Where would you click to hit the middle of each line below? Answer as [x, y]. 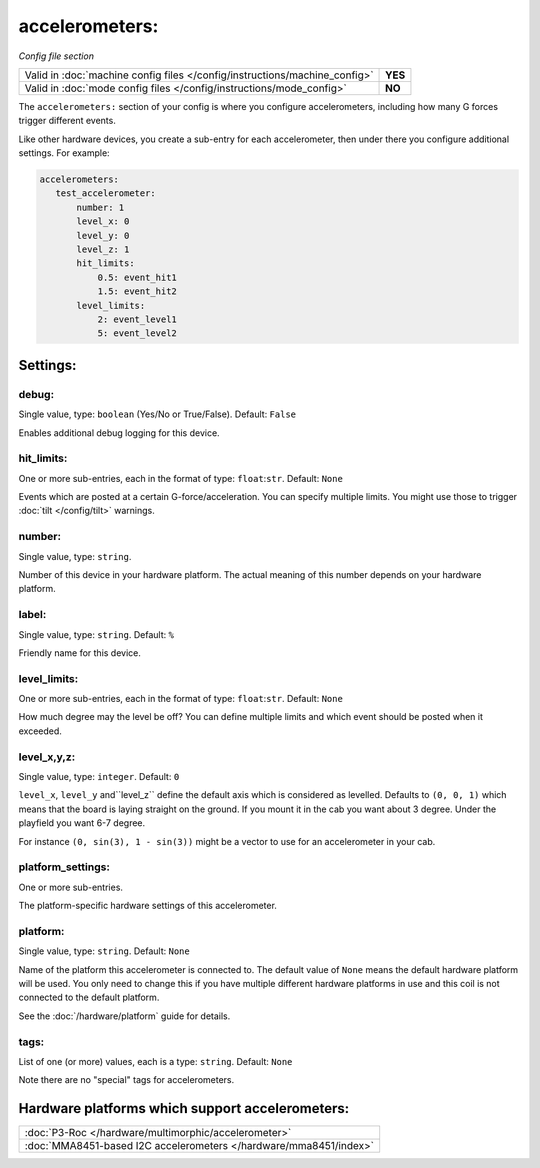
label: [32, 615]
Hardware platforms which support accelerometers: [184, 1108]
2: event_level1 [137, 319]
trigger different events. [67, 121]
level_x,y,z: [47, 757]
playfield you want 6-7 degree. [82, 823]
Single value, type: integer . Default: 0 [99, 776]
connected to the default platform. [89, 997]
